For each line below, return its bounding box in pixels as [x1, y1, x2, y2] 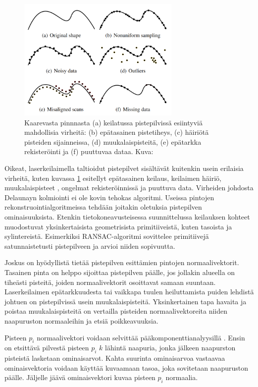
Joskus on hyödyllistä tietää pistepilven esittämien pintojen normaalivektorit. [4, 257, 239, 268]
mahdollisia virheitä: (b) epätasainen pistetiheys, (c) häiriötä [24, 127, 209, 137]
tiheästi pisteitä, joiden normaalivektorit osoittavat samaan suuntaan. [4, 276, 216, 287]
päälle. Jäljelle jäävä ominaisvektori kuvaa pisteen [4, 372, 155, 383]
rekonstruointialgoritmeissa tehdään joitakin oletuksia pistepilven [4, 202, 202, 212]
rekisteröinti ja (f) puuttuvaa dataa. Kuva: [24, 146, 154, 157]
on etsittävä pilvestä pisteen [4, 342, 89, 353]
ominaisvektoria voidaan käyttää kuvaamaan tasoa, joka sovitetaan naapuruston [4, 362, 248, 373]
